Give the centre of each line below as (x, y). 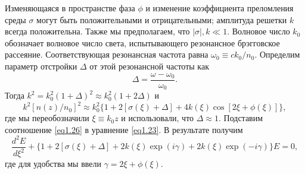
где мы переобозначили (47, 118)
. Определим (277, 54)
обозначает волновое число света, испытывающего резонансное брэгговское (142, 42)
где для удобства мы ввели (53, 164)
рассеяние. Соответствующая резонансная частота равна (107, 54)
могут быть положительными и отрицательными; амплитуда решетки (162, 19)
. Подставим (241, 118)
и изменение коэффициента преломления (220, 8)
